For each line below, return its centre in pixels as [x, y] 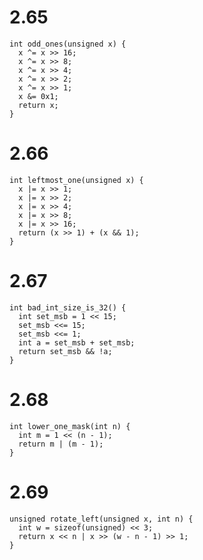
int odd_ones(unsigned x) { [68, 44]
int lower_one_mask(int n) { [70, 426]
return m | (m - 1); [61, 444]
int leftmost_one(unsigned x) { [76, 180]
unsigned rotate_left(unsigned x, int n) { [101, 519]
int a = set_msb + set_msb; [77, 342]
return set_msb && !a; [65, 351]
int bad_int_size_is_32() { [68, 307]
